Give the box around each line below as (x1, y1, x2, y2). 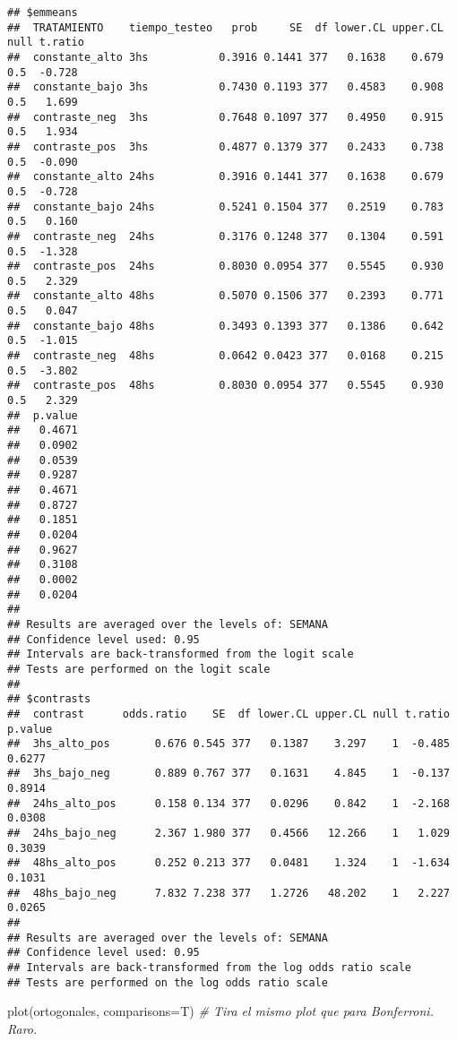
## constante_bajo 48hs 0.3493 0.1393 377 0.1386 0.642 (7, 319, 444, 332)
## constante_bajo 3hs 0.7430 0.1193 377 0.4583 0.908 (7, 81, 444, 94)
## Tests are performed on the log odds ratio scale (7, 976, 328, 989)
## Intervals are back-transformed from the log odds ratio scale (7, 961, 412, 974)
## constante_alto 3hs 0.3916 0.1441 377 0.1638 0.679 (7, 50, 444, 64)
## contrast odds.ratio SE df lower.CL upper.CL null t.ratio (7, 707, 450, 720)
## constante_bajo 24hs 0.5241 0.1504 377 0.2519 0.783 (7, 200, 444, 213)
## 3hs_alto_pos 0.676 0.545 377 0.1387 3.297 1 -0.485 (7, 737, 450, 751)
